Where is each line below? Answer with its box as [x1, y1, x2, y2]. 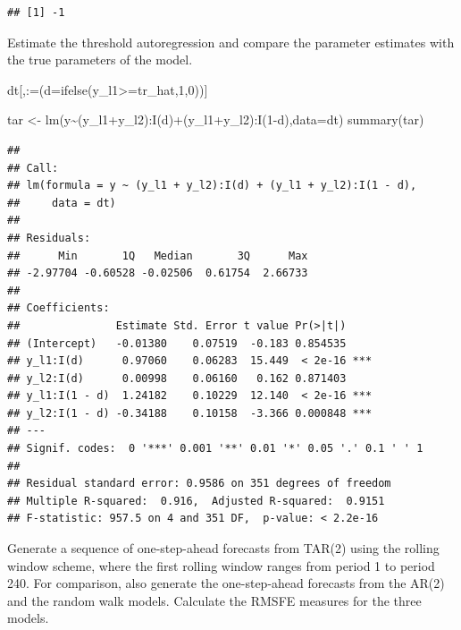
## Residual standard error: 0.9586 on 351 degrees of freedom [7, 477, 391, 490]
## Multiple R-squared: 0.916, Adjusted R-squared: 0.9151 [7, 494, 385, 507]
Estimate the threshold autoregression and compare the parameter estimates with [7, 32, 455, 51]
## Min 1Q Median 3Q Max [7, 249, 308, 262]
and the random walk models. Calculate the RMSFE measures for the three [7, 591, 422, 609]
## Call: [7, 161, 59, 175]
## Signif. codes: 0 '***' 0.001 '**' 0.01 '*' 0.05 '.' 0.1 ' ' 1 [7, 442, 423, 455]
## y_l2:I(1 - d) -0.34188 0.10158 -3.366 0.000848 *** [7, 406, 373, 420]
